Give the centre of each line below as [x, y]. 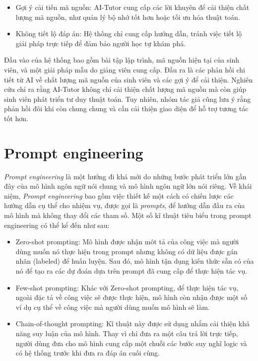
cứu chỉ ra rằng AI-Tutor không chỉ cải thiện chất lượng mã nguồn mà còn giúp [125, 89]
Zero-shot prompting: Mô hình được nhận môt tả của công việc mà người [127, 242]
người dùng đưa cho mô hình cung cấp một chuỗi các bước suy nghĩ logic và [131, 343]
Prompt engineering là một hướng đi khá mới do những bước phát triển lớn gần [125, 176]
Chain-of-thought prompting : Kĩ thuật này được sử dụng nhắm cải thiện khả [132, 324]
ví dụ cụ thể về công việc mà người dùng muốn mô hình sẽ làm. [113, 307]
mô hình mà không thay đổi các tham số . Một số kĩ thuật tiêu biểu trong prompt [128, 215]
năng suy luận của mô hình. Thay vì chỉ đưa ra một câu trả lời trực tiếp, [127, 333]
